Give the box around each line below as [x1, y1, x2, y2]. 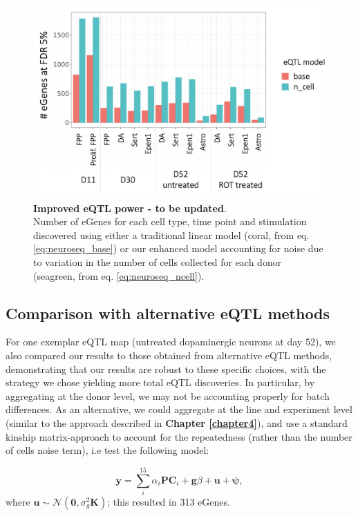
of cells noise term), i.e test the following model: [6, 443, 209, 457]
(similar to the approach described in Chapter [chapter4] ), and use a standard [6, 416, 348, 430]
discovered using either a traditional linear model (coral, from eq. [33, 227, 310, 242]
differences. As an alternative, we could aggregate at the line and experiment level [6, 402, 352, 417]
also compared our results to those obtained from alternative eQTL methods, [6, 348, 332, 363]
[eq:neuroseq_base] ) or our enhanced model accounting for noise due [33, 241, 323, 256]
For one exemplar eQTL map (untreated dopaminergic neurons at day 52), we [6, 334, 336, 349]
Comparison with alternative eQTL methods [6, 302, 330, 323]
